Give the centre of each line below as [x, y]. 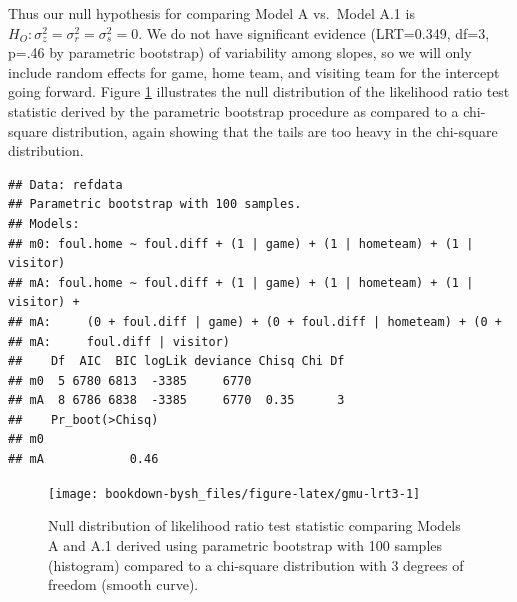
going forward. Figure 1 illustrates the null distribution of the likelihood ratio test [259, 91]
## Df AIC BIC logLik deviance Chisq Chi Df [176, 361]
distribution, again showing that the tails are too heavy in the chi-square [275, 130]
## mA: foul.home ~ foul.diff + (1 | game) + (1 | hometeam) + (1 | [241, 282]
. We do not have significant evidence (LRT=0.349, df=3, [314, 32]
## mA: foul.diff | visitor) [119, 341]
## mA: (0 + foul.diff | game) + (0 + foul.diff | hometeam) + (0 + [255, 321]
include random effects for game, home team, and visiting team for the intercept [254, 71]
